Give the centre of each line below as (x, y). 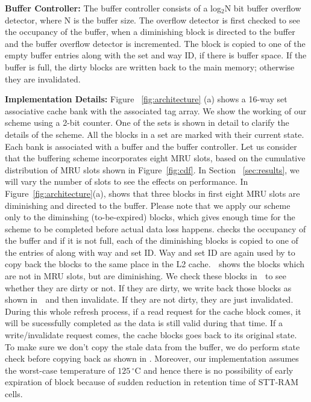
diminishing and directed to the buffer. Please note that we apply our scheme (148, 205)
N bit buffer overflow (263, 8)
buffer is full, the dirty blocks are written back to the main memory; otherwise (150, 66)
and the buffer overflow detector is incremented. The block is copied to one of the (155, 43)
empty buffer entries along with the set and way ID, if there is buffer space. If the (156, 55)
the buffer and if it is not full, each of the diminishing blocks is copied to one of (152, 240)
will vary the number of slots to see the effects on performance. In (127, 181)
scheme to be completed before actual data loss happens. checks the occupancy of (155, 228)
